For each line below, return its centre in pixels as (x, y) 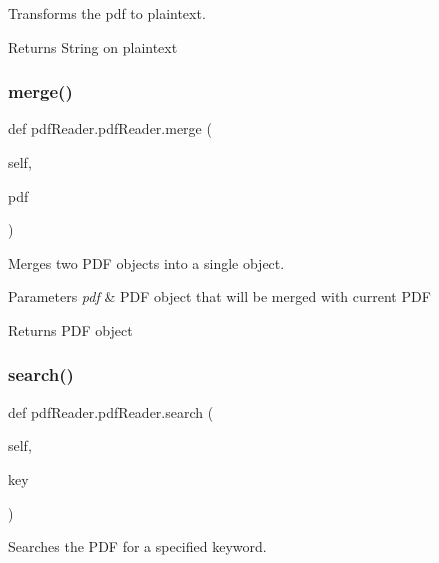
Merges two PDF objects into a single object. (146, 262)
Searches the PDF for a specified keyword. (137, 546)
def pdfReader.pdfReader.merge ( (110, 128)
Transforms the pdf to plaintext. (107, 13)
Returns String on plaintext (93, 46)
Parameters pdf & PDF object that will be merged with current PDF (219, 296)
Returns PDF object (70, 329)
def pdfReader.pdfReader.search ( (111, 411)
